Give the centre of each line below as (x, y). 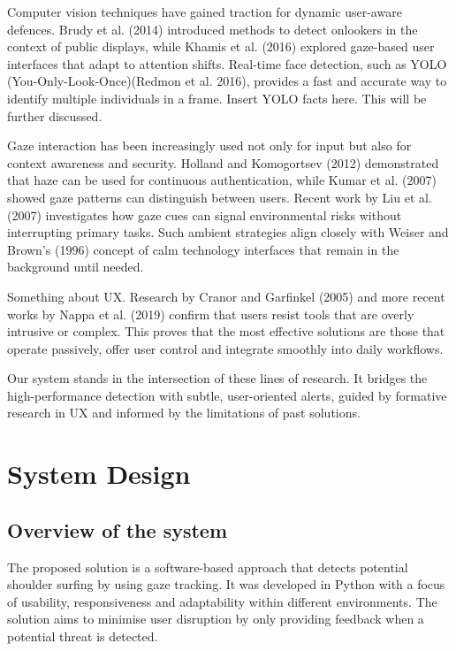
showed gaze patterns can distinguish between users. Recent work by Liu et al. (220, 197)
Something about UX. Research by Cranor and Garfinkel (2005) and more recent (226, 296)
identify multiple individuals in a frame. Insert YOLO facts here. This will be (217, 98)
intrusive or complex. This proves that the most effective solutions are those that (226, 331)
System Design (99, 474)
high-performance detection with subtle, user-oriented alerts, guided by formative (227, 395)
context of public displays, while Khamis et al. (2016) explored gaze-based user (221, 46)
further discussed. (55, 115)
